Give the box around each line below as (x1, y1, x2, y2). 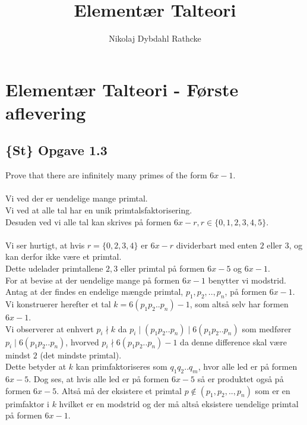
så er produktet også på (197, 373, 284, 385)
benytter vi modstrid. (208, 273, 286, 286)
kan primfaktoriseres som (75, 360, 167, 373)
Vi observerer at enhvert (5, 322, 94, 335)
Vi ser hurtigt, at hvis (5, 238, 85, 251)
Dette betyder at (5, 360, 67, 373)
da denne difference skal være (180, 335, 287, 348)
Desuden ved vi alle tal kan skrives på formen (5, 215, 172, 228)
